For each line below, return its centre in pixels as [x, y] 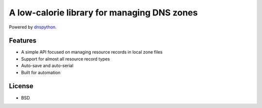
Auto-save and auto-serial [47, 66]
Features [23, 41]
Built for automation [41, 72]
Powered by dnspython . [33, 27]
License [21, 86]
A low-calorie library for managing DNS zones [103, 13]
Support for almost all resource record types [65, 59]
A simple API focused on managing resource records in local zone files [92, 52]
